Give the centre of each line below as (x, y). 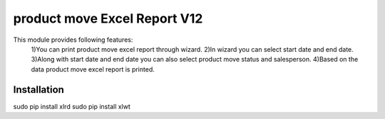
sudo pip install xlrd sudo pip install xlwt (72, 106)
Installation (38, 90)
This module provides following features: (73, 40)
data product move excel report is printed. (93, 69)
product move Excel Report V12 (108, 18)
